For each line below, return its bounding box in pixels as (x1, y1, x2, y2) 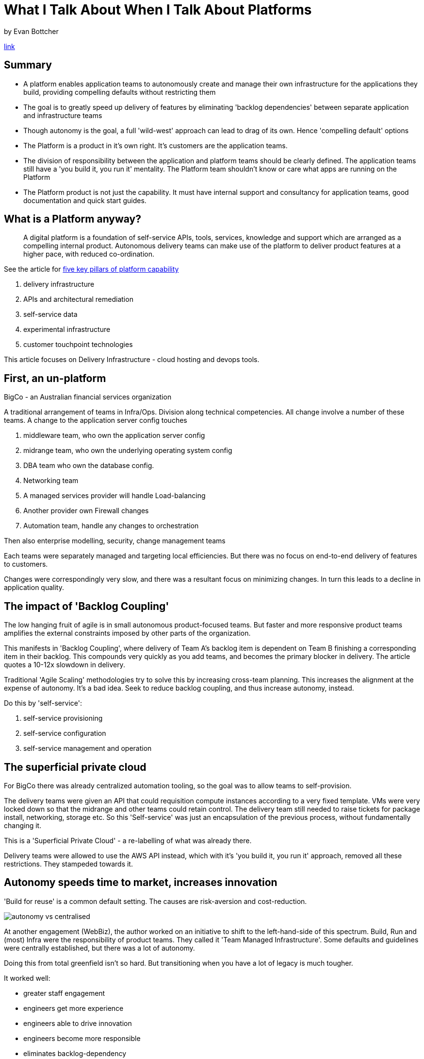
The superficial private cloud (4, 761, 147, 773)
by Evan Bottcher (4, 27, 59, 35)
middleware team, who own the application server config (23, 431, 205, 440)
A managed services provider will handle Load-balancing (23, 491, 206, 500)
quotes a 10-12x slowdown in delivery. (4, 660, 125, 669)
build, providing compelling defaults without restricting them (23, 87, 216, 96)
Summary (4, 59, 52, 71)
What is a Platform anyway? (4, 213, 142, 226)
